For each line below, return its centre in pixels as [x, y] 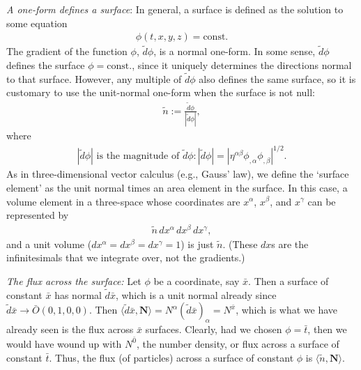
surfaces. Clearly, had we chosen [214, 329]
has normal [78, 294]
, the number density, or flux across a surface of [238, 343]
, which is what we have [287, 310]
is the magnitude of [138, 156]
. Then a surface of [289, 281]
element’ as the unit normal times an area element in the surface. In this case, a [177, 187]
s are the [290, 244]
